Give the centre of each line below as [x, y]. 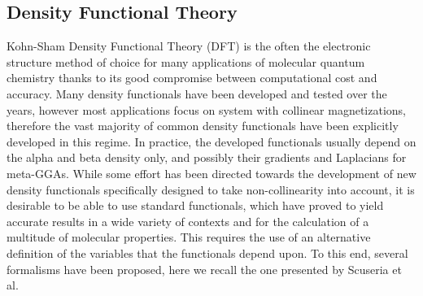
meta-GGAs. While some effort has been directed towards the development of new [211, 173]
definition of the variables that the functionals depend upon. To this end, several [207, 252]
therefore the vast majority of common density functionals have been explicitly [203, 126]
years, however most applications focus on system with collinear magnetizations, [207, 109]
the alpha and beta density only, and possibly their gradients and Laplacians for [207, 157]
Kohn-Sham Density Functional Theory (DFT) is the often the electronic [189, 46]
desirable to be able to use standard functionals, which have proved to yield [195, 205]
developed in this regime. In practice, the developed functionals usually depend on [211, 141]
